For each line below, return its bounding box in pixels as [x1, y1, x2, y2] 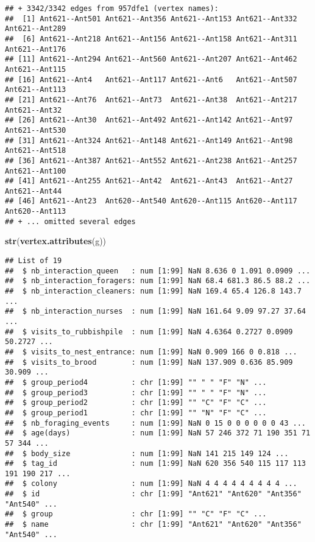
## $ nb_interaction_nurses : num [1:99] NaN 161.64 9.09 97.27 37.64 [5, 307, 306, 316]
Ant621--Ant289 [5, 24, 66, 33]
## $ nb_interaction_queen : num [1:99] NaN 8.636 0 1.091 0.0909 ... [5, 266, 311, 275]
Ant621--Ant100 [5, 166, 66, 175]
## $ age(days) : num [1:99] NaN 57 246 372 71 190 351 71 [5, 429, 311, 438]
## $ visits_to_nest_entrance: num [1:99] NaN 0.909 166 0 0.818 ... [5, 347, 297, 356]
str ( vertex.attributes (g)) [5, 234, 107, 247]
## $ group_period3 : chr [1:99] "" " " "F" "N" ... [5, 388, 267, 397]
